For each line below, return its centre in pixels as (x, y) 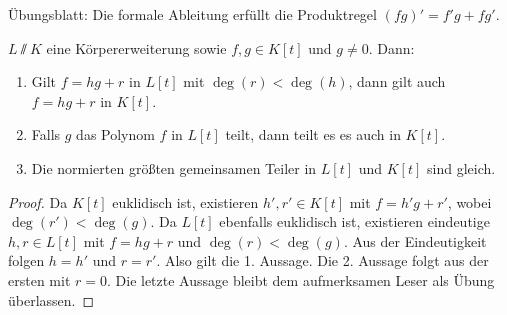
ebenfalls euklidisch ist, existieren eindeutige (354, 221)
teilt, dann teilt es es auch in (313, 134)
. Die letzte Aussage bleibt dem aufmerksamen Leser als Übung (300, 279)
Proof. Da (38, 201)
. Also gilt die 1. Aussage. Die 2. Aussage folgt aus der (322, 260)
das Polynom (115, 134)
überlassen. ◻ (51, 299)
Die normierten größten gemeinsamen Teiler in (174, 167)
